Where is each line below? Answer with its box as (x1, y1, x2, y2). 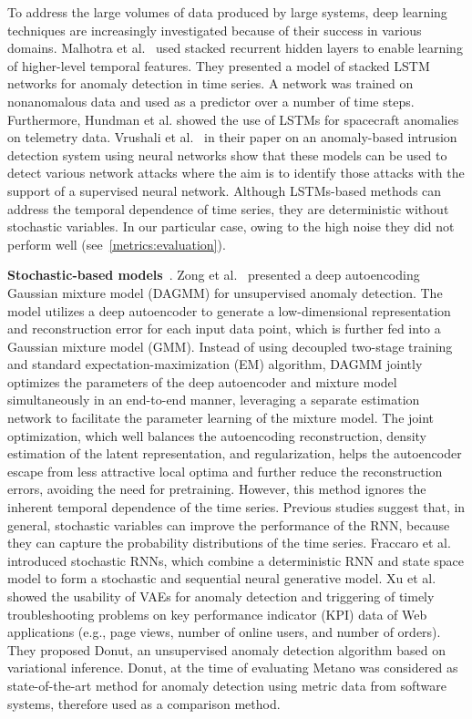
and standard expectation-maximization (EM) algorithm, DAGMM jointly (7, 354, 423, 374)
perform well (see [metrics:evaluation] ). (7, 234, 226, 253)
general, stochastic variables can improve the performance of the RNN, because (7, 515, 450, 534)
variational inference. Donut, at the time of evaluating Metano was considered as (7, 658, 458, 677)
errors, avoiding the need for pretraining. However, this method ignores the (7, 479, 426, 498)
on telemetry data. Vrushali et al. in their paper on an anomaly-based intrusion (7, 128, 457, 147)
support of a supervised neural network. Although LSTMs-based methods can (7, 180, 442, 200)
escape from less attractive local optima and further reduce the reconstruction (7, 461, 443, 480)
